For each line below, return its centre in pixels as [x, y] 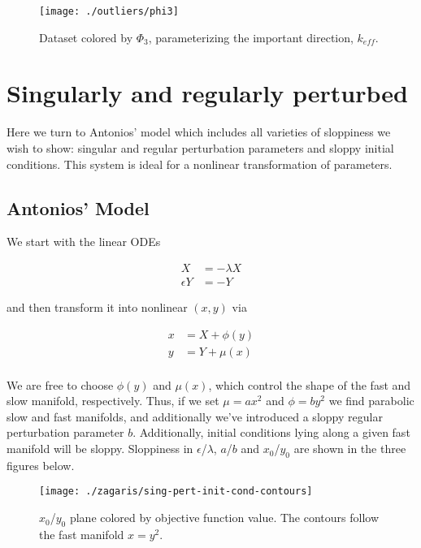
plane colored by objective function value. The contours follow [224, 518]
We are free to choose [60, 384]
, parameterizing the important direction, [251, 37]
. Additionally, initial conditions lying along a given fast [271, 432]
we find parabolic [371, 401]
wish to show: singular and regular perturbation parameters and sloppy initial [200, 147]
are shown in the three [350, 449]
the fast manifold [82, 534]
